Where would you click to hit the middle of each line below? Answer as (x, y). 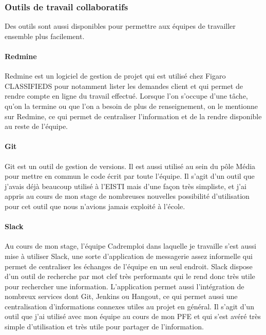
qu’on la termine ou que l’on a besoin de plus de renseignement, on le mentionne (131, 106)
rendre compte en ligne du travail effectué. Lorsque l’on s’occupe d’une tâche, (126, 96)
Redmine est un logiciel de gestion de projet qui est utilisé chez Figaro (115, 76)
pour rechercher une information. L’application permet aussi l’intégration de (125, 286)
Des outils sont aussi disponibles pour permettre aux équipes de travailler (120, 26)
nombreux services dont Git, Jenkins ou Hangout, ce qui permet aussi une (121, 296)
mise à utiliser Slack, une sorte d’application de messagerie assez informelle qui (129, 256)
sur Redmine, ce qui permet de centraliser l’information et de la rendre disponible (133, 116)
